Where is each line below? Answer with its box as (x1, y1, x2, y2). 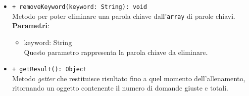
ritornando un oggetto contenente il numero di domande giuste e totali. (12, 83, 228, 93)
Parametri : (12, 20, 50, 31)
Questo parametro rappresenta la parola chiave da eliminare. (24, 47, 208, 57)
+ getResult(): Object (12, 66, 87, 73)
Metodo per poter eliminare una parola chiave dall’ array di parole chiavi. (12, 10, 235, 21)
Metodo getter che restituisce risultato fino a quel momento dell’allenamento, (12, 73, 246, 83)
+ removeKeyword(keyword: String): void (12, 3, 147, 10)
